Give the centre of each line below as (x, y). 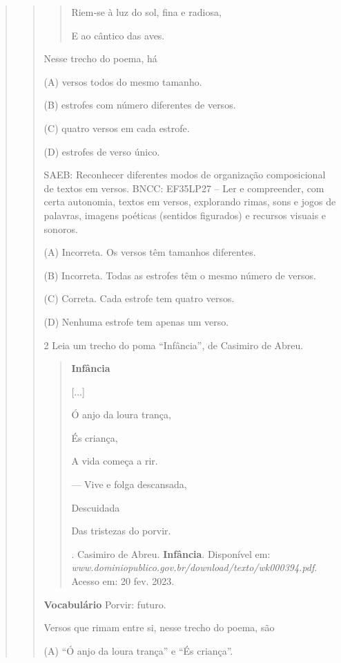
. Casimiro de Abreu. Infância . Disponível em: (171, 553)
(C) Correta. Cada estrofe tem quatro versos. (139, 298)
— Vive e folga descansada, (129, 484)
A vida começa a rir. (115, 461)
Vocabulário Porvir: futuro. (105, 604)
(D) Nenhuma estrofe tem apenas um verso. (136, 321)
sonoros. (61, 228)
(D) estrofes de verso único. (102, 151)
